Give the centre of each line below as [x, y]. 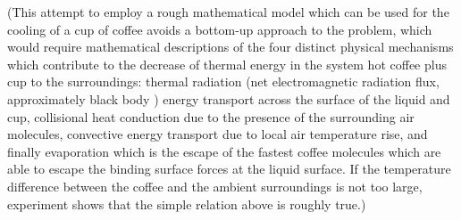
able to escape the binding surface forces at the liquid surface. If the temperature [229, 169]
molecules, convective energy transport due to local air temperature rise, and [218, 134]
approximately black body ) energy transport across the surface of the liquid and [229, 98]
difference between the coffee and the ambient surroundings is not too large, [215, 186]
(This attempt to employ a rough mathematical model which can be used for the [228, 12]
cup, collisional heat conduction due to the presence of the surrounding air [211, 116]
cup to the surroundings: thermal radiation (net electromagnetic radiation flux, [223, 81]
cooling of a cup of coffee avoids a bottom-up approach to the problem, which [220, 29]
